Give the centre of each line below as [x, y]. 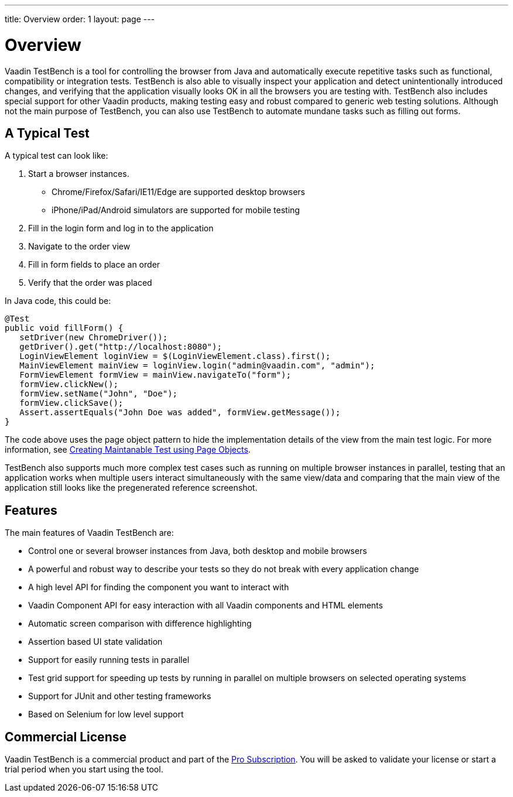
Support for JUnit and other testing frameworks [120, 696]
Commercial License [66, 737]
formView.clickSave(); [71, 403]
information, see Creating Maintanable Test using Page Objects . [128, 450]
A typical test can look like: [57, 156]
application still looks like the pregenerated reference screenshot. [131, 488]
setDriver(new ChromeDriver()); [94, 338]
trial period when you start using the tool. [84, 769]
